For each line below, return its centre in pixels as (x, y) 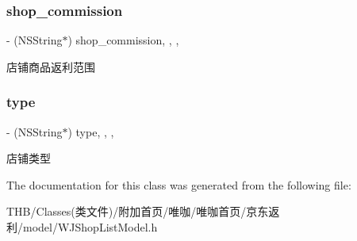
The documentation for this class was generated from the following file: (179, 184)
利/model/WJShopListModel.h (82, 227)
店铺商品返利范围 (51, 66)
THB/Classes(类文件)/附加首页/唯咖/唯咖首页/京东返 (143, 211)
